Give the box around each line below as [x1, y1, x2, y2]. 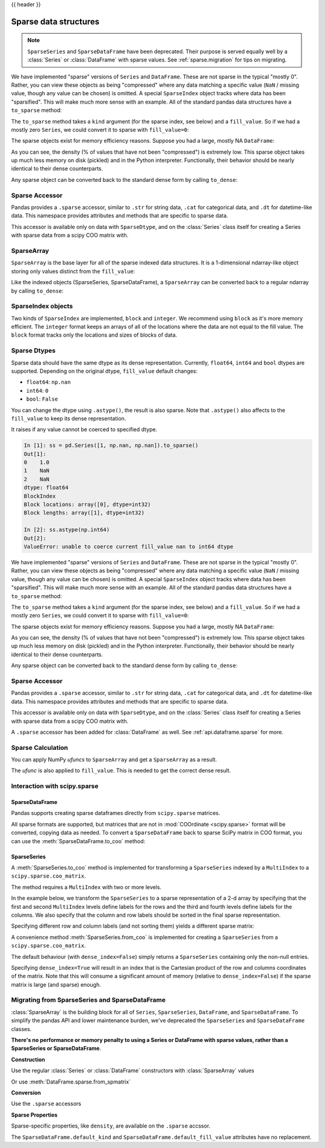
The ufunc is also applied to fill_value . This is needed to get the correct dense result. [11, 767, 231, 774]
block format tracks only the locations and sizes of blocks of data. [11, 331, 178, 338]
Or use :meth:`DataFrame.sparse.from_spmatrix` [11, 1078, 131, 1085]
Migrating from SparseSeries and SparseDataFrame [11, 996, 166, 1004]
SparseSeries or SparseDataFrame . [11, 1045, 102, 1052]
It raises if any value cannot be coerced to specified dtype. [11, 426, 158, 433]
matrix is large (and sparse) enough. [11, 981, 102, 988]
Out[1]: [23, 451, 46, 457]
